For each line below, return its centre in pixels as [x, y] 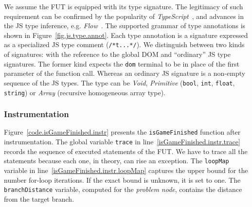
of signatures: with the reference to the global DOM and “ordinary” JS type [117, 54]
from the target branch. [39, 198]
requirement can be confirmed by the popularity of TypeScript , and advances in [124, 16]
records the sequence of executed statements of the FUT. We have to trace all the [126, 151]
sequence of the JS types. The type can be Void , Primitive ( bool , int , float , [119, 82]
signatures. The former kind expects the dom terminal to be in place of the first [122, 63]
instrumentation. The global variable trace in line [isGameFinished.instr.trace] [122, 142]
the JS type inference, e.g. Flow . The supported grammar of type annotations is [125, 26]
